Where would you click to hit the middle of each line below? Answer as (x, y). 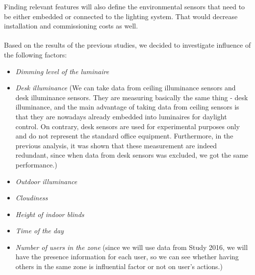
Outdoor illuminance (46, 181)
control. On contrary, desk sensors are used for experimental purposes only (127, 126)
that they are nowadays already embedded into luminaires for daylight (121, 116)
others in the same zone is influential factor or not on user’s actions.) (119, 266)
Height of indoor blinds (50, 214)
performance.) (36, 164)
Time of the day (39, 231)
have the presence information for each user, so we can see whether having (127, 257)
